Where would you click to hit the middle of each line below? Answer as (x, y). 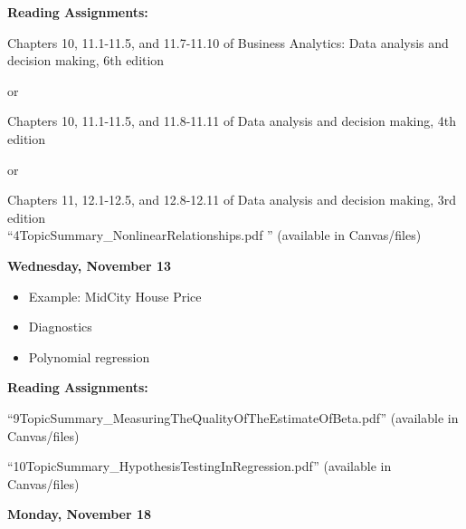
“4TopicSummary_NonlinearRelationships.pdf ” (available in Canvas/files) (214, 235)
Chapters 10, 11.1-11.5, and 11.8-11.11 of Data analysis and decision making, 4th (232, 121)
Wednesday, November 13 (90, 265)
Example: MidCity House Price (115, 296)
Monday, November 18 (80, 514)
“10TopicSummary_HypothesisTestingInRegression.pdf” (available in (200, 466)
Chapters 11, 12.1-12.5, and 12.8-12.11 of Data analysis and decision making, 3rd (232, 200)
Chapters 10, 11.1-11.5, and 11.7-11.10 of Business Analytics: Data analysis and (228, 42)
